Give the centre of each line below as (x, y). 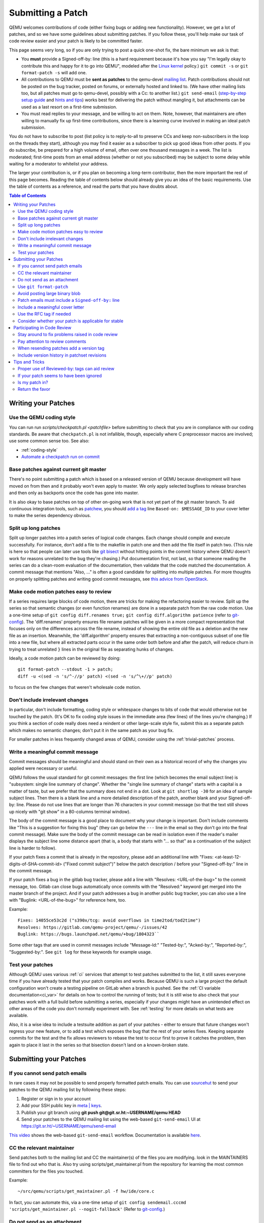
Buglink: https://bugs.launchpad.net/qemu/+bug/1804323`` (89, 934)
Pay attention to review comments (52, 341)
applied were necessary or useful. (43, 769)
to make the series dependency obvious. (50, 516)
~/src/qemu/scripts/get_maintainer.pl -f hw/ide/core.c (86, 1191)
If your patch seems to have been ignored (60, 375)
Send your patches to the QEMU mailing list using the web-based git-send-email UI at (111, 1119)
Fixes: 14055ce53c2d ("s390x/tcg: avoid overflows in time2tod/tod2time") (109, 920)
